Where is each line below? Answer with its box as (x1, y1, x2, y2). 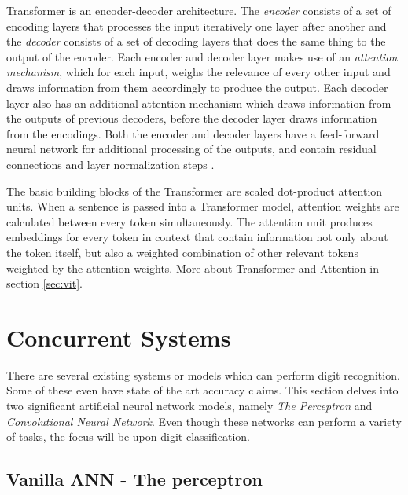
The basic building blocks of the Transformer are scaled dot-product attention (6, 182, 383, 199)
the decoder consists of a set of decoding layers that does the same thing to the (6, 33, 386, 49)
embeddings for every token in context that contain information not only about (6, 229, 388, 245)
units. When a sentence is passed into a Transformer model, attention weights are (6, 198, 399, 214)
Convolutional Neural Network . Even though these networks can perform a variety (6, 412, 402, 429)
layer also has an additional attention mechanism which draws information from (6, 94, 391, 111)
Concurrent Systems (6, 321, 231, 353)
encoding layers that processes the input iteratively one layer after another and (6, 17, 387, 34)
